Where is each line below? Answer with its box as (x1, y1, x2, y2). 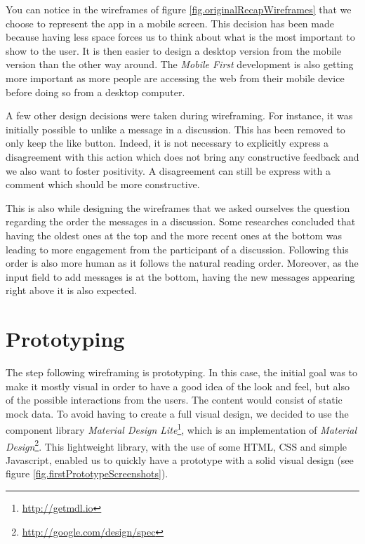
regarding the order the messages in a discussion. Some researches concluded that (6, 214, 356, 229)
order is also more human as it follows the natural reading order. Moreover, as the (6, 256, 359, 270)
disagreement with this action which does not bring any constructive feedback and (6, 149, 359, 164)
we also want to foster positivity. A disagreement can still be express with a (6, 163, 331, 178)
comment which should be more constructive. (6, 177, 200, 192)
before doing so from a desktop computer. (6, 84, 185, 99)
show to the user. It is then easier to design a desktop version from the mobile (6, 43, 342, 58)
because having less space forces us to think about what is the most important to (6, 29, 355, 44)
